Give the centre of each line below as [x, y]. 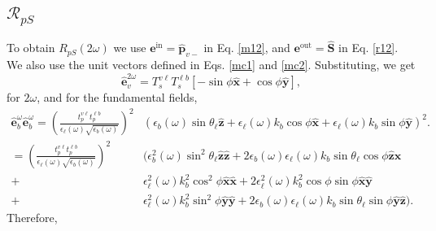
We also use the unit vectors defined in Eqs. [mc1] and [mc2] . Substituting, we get [211, 64]
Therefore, [32, 218]
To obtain [31, 48]
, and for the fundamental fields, [117, 97]
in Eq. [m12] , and [247, 48]
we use [130, 48]
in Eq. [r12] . [368, 48]
